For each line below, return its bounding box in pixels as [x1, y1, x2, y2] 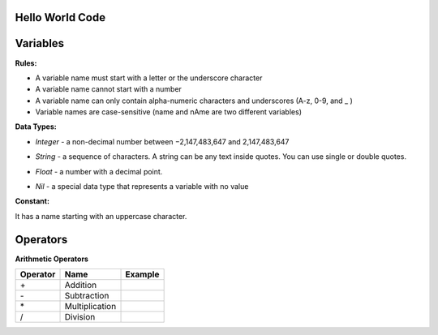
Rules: [15, 58, 37, 68]
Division [64, 311, 96, 323]
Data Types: [15, 122, 57, 131]
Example [125, 268, 160, 280]
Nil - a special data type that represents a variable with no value [35, 182, 249, 191]
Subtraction [64, 290, 109, 302]
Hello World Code [15, 11, 105, 24]
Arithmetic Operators [15, 254, 89, 264]
